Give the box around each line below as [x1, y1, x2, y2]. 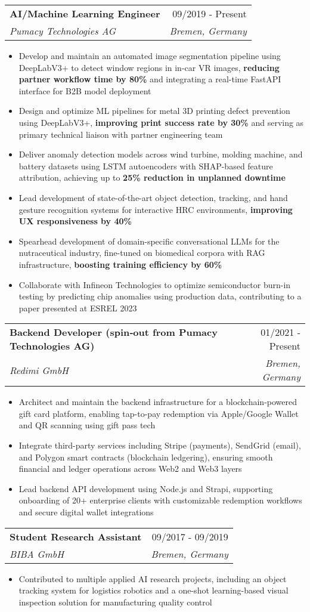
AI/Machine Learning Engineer [10, 7, 160, 20]
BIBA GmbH [10, 546, 64, 561]
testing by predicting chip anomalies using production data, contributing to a [18, 290, 302, 302]
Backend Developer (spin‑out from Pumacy [10, 325, 218, 339]
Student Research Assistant [10, 529, 142, 543]
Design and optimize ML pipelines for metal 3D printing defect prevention [18, 104, 290, 117]
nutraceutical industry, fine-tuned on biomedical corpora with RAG [18, 246, 265, 259]
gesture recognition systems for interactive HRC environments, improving [18, 203, 293, 215]
